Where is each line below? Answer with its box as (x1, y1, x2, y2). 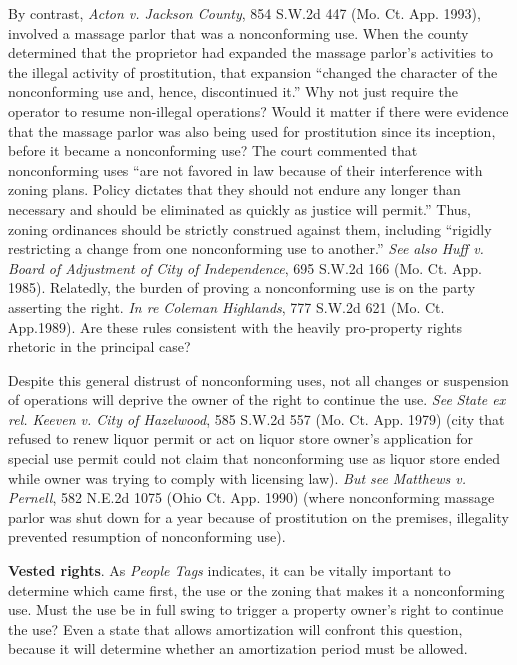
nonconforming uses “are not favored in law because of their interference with (8, 159, 483, 180)
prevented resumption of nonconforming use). (8, 526, 286, 547)
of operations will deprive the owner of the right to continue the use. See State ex (8, 389, 506, 410)
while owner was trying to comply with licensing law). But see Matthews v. (8, 467, 467, 488)
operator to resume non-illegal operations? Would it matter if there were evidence (8, 100, 509, 121)
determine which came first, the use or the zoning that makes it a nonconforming (8, 579, 505, 600)
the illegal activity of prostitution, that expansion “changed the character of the (8, 61, 498, 82)
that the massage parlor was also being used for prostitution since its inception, (8, 120, 496, 141)
